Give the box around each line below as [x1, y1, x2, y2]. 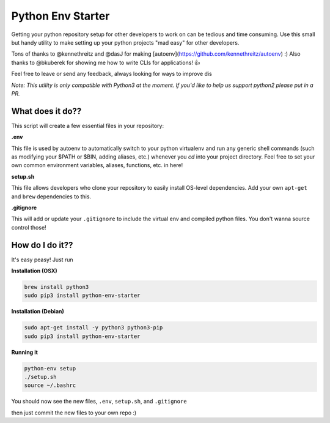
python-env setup [24, 365, 76, 372]
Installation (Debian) [11, 308, 64, 315]
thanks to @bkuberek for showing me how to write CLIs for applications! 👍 [11, 59, 200, 66]
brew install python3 [24, 283, 89, 290]
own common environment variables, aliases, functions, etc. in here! [11, 162, 183, 169]
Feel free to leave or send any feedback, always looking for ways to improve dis [11, 70, 212, 78]
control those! [11, 223, 46, 231]
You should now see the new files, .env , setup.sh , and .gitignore [11, 398, 187, 405]
